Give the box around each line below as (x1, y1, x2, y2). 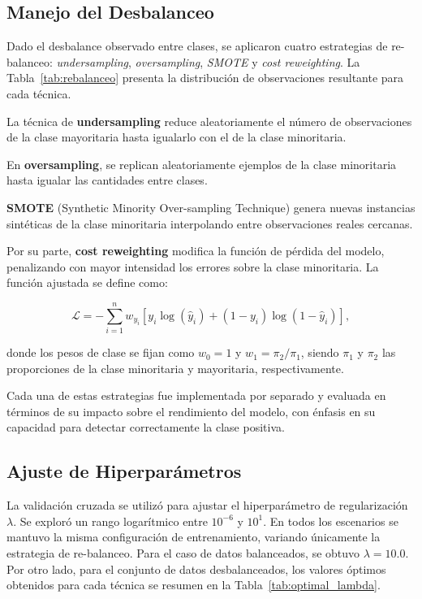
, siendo (300, 344, 339, 361)
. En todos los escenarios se (263, 512, 398, 529)
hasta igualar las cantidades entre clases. (6, 171, 208, 189)
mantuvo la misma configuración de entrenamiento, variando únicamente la (6, 528, 381, 545)
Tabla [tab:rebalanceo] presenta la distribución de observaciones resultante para (6, 69, 404, 86)
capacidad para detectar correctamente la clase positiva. (6, 419, 285, 436)
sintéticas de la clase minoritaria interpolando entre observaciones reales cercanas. (6, 215, 413, 232)
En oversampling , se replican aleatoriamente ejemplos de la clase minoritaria (6, 155, 397, 172)
